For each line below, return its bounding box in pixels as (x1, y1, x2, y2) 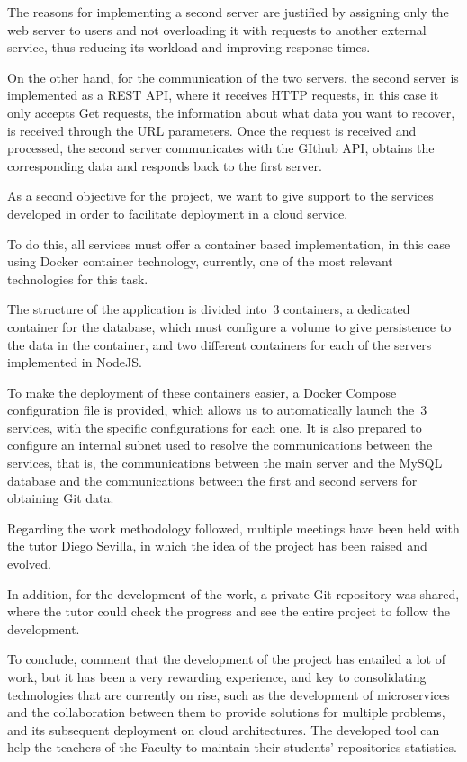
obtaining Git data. (7, 489, 114, 507)
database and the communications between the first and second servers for (7, 471, 418, 489)
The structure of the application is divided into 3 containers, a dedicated (7, 300, 410, 318)
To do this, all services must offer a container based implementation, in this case (7, 234, 451, 253)
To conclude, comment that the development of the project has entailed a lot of (7, 650, 445, 668)
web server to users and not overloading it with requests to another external (7, 20, 427, 39)
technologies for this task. (7, 269, 148, 288)
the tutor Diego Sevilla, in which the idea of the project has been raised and (7, 536, 427, 555)
